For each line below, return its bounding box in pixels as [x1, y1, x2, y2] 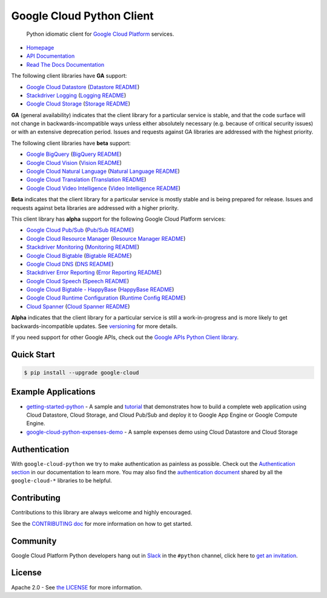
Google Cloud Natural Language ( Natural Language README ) [26, 167, 180, 175]
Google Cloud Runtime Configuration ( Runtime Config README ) [26, 294, 186, 301]
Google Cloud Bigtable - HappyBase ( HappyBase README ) [26, 286, 174, 294]
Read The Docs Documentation [26, 61, 105, 68]
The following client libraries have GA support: [11, 72, 127, 79]
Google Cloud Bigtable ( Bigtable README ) [26, 252, 133, 259]
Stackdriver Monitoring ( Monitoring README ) [26, 243, 139, 251]
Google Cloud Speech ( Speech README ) [26, 277, 130, 284]
